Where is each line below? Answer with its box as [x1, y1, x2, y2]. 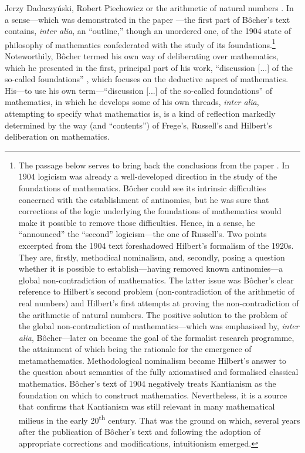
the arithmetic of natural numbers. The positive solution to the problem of [18, 308, 287, 320]
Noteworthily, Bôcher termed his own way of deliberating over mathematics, [5, 50, 279, 62]
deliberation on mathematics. [5, 130, 110, 143]
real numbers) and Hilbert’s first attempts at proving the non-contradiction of [18, 296, 299, 309]
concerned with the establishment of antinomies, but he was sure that [18, 193, 269, 205]
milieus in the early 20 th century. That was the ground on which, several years [18, 412, 300, 426]
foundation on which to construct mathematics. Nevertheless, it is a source [18, 388, 287, 401]
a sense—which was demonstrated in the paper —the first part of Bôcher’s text [5, 13, 290, 25]
